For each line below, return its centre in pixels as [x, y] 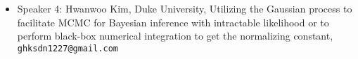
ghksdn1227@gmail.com [68, 48]
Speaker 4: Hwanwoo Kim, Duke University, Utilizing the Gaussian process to [185, 8]
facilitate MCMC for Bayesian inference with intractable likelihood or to [173, 22]
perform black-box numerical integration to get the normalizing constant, [175, 36]
